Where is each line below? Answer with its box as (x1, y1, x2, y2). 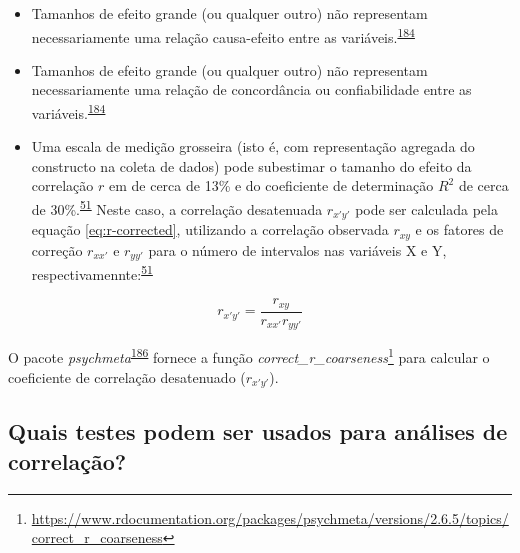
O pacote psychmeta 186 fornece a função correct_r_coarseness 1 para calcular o (8, 344, 490, 367)
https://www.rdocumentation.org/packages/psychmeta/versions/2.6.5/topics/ (31, 507, 509, 528)
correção (31, 239, 83, 260)
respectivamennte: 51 (31, 261, 153, 284)
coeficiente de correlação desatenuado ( (8, 366, 246, 387)
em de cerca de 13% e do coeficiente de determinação (108, 175, 434, 196)
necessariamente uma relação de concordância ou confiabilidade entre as (31, 79, 472, 100)
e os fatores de (415, 219, 504, 240)
